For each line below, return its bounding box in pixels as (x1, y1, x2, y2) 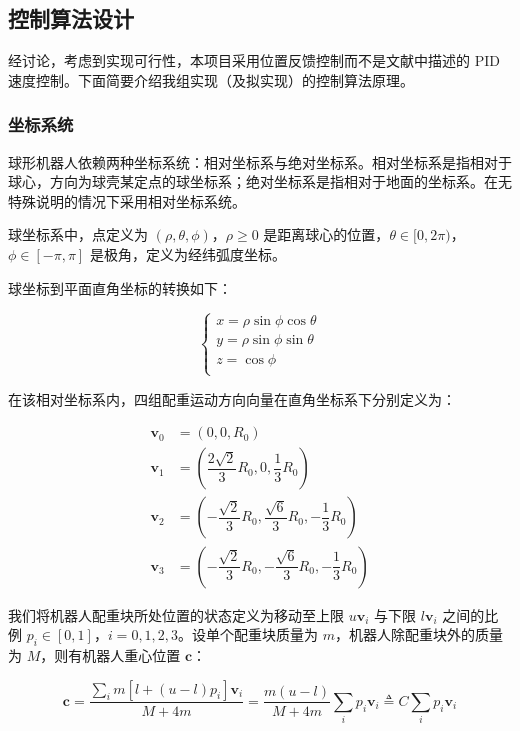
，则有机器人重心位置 (40, 644, 181, 665)
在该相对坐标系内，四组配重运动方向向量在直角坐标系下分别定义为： (8, 388, 456, 409)
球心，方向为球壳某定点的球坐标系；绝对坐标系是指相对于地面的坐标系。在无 (8, 171, 512, 192)
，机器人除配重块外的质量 (335, 624, 504, 645)
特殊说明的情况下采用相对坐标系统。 (8, 190, 246, 211)
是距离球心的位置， (263, 224, 390, 245)
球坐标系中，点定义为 (8, 224, 148, 245)
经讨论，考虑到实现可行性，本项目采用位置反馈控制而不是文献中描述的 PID (8, 50, 500, 71)
